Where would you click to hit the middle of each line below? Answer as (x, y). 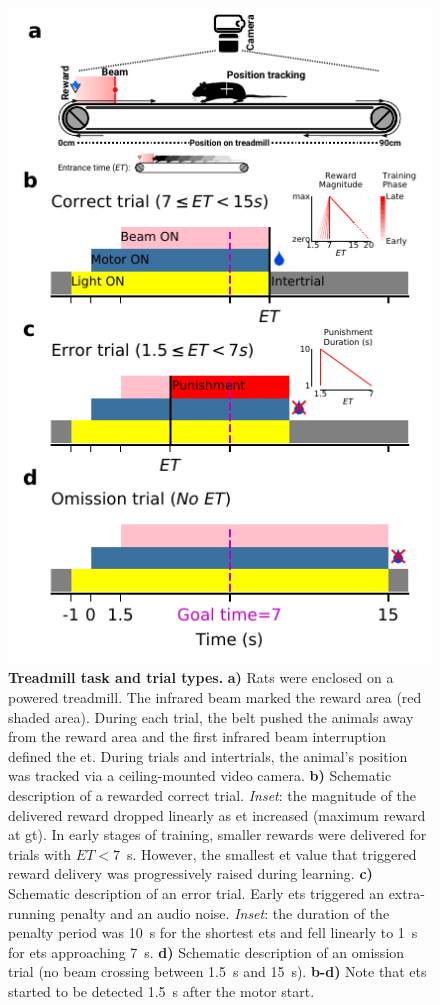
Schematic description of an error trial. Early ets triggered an (196, 892)
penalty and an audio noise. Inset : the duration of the (225, 912)
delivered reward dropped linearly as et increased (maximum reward (217, 814)
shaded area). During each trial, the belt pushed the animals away (211, 716)
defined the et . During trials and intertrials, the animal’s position (208, 755)
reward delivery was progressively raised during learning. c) (190, 873)
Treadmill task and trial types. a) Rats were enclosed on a (201, 677)
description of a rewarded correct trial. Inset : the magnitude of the (212, 794)
